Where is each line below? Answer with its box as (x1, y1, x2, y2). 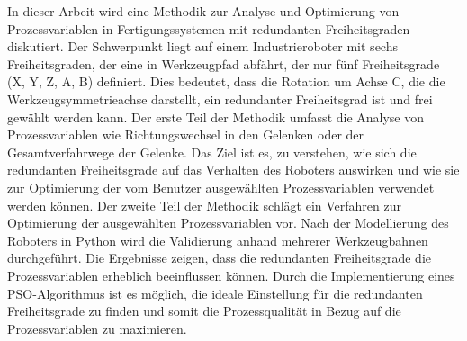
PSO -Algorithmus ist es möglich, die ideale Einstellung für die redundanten (7, 283, 423, 302)
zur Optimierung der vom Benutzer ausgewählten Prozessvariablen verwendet (7, 177, 435, 196)
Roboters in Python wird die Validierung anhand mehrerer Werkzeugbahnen (7, 230, 428, 249)
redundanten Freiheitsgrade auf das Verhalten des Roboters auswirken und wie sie (7, 160, 460, 179)
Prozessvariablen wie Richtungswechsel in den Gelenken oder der (7, 125, 364, 144)
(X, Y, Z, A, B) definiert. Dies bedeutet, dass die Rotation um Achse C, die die (7, 72, 445, 91)
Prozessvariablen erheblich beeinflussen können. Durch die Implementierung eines (7, 265, 455, 284)
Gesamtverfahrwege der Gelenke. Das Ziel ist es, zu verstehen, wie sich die (7, 142, 417, 161)
